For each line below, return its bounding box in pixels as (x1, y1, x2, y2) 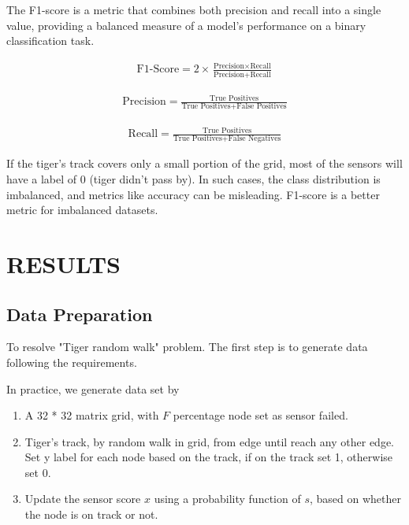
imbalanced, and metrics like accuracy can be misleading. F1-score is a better (6, 186, 380, 202)
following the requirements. (6, 353, 137, 370)
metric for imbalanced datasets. (6, 201, 158, 218)
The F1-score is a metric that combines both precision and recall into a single (6, 2, 381, 17)
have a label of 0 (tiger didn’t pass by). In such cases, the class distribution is (6, 170, 381, 187)
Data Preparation (6, 301, 153, 326)
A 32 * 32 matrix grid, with (24, 407, 159, 423)
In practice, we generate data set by (6, 380, 180, 397)
